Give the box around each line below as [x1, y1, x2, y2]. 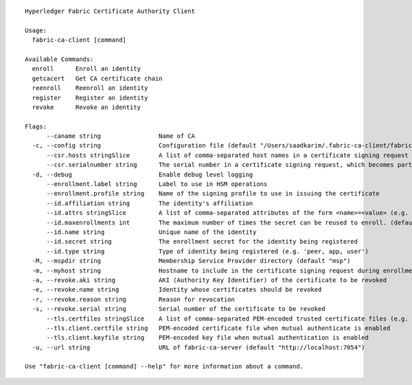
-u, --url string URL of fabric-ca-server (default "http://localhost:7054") [32, 343, 365, 351]
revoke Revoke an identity [32, 103, 141, 111]
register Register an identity [32, 93, 148, 102]
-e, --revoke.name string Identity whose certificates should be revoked [32, 285, 322, 294]
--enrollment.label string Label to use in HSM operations [46, 180, 268, 188]
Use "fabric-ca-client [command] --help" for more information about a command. [25, 362, 304, 371]
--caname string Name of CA [46, 132, 196, 140]
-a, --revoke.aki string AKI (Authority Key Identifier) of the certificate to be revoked [32, 276, 387, 284]
